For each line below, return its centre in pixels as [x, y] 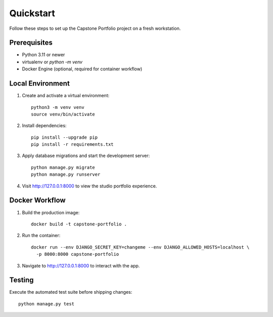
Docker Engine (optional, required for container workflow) [82, 69]
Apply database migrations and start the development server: [86, 156]
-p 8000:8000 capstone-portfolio [78, 254]
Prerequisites [31, 43]
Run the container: [41, 235]
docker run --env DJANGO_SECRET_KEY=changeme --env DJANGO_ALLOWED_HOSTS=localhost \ [140, 247]
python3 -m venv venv [58, 107]
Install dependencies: [44, 126]
